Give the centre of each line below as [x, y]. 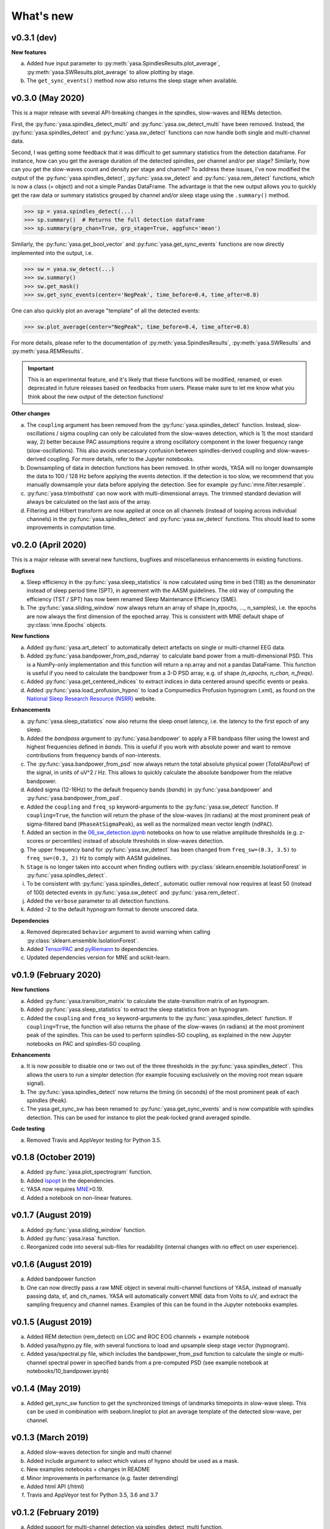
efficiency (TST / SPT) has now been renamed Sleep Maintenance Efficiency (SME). [132, 599]
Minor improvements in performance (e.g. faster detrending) [102, 1478]
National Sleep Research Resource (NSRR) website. [91, 699]
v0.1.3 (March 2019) [50, 1438]
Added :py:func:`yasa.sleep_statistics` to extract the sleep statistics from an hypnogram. [138, 1010]
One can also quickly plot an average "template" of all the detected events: [105, 310]
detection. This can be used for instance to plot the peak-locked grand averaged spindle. [139, 1117]
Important [41, 368]
